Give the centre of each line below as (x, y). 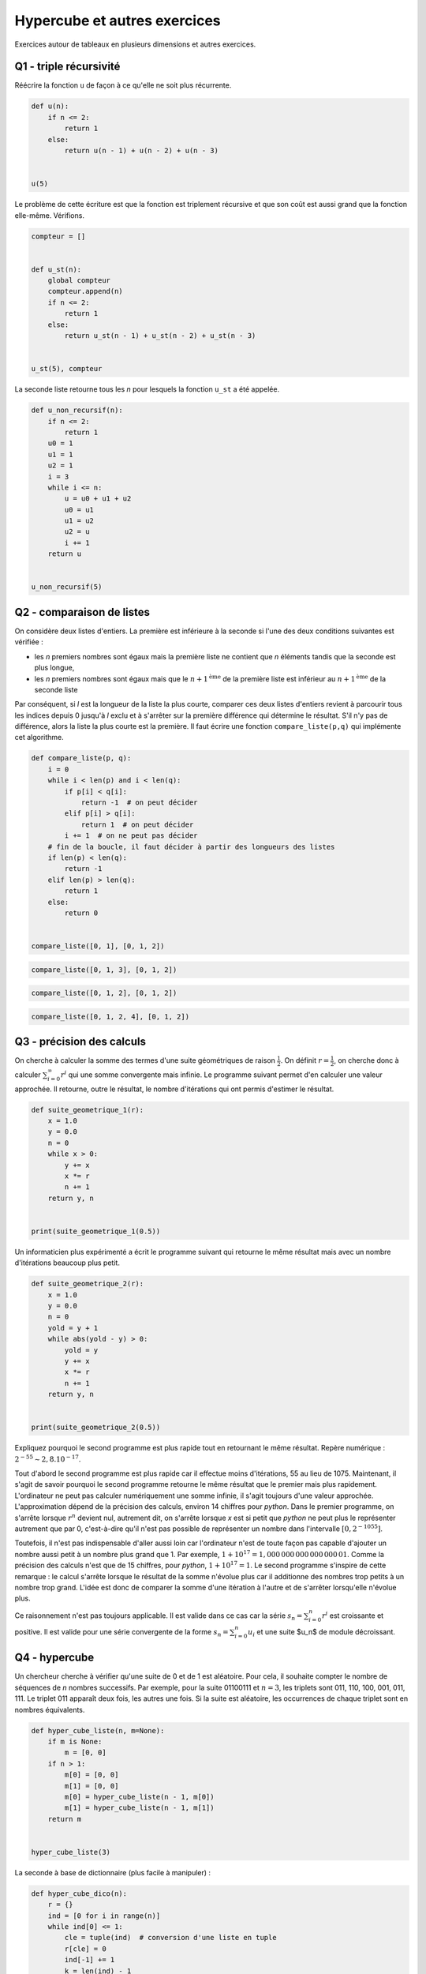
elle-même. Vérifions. (49, 215)
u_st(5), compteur (67, 369)
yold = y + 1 (73, 1328)
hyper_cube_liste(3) (71, 1852)
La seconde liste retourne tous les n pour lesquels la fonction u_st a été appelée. (147, 389)
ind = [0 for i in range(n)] (104, 1916)
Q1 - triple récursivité (67, 67)
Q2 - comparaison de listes (82, 612)
